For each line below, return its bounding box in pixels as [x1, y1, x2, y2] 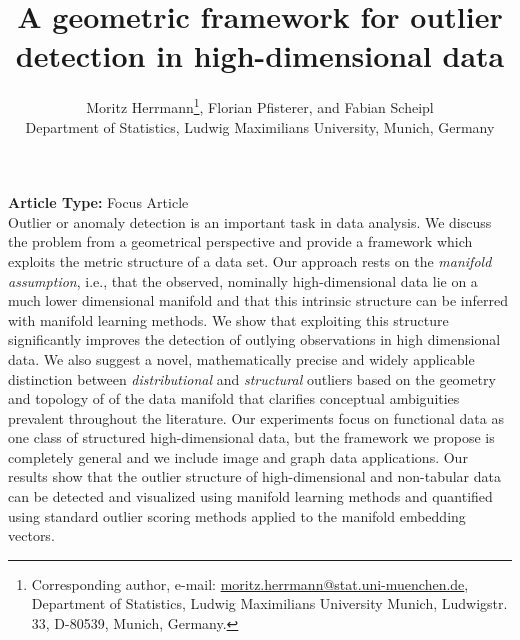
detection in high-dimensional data [15, 35, 505, 76]
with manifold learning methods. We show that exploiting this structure [8, 309, 449, 330]
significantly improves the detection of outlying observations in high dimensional [8, 329, 501, 350]
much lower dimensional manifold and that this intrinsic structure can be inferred [8, 290, 508, 311]
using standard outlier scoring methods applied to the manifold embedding [8, 505, 466, 526]
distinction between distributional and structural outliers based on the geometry [8, 368, 496, 389]
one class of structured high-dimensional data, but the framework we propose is [8, 427, 495, 448]
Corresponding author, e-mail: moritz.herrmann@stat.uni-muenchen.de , [31, 573, 469, 594]
